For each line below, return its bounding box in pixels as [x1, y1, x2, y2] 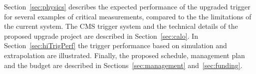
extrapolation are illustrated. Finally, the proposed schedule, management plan [4, 50, 245, 60]
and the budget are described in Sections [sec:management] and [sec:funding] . [4, 60, 243, 70]
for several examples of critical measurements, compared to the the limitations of [4, 11, 252, 21]
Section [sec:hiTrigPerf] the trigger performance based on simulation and [4, 40, 227, 51]
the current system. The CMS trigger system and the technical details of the [4, 21, 238, 31]
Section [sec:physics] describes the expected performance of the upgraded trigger [4, 1, 251, 11]
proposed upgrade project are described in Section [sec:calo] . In [4, 30, 198, 41]
